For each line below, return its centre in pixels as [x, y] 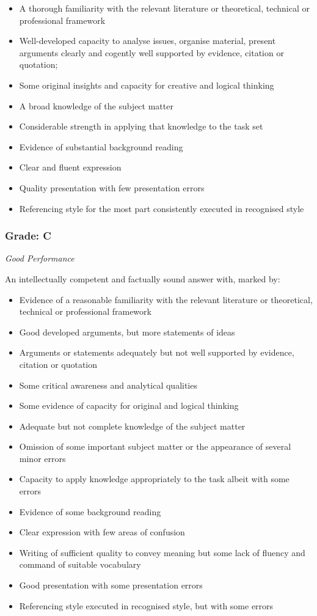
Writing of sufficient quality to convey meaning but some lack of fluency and [162, 552]
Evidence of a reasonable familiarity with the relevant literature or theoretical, [166, 299]
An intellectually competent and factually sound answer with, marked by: [143, 278]
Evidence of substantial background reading [101, 146]
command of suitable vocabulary [80, 564]
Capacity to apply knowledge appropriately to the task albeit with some [154, 479]
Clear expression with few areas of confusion [102, 532]
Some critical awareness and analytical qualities [108, 385]
